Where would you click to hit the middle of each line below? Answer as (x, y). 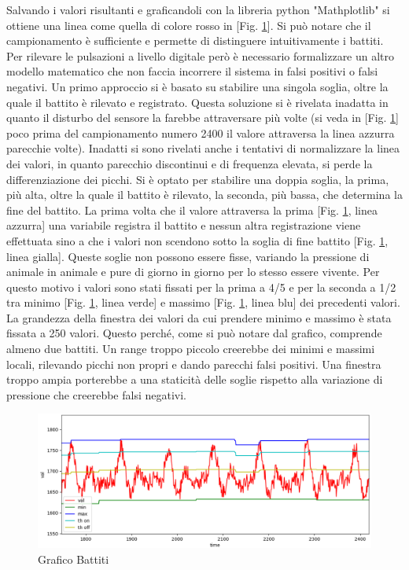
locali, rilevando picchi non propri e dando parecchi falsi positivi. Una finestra (194, 364)
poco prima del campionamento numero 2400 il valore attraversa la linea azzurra (201, 132)
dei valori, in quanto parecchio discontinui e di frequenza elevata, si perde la (190, 163)
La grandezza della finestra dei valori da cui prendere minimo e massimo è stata (199, 317)
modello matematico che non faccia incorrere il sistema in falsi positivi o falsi (192, 71)
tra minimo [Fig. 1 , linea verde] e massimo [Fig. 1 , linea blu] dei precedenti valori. (203, 302)
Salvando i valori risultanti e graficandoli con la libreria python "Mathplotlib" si (198, 9)
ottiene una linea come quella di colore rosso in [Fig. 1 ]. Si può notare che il (189, 25)
